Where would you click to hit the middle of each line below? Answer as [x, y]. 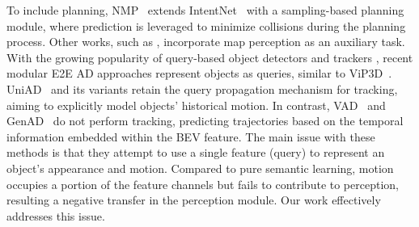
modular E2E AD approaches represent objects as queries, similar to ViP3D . [199, 73]
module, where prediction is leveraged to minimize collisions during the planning [206, 25]
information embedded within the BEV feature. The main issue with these [191, 136]
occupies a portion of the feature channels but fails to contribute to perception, [203, 184]
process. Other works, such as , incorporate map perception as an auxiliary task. [206, 42]
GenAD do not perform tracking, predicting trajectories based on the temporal [205, 121]
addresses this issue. [56, 215]
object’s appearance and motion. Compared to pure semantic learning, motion [200, 168]
